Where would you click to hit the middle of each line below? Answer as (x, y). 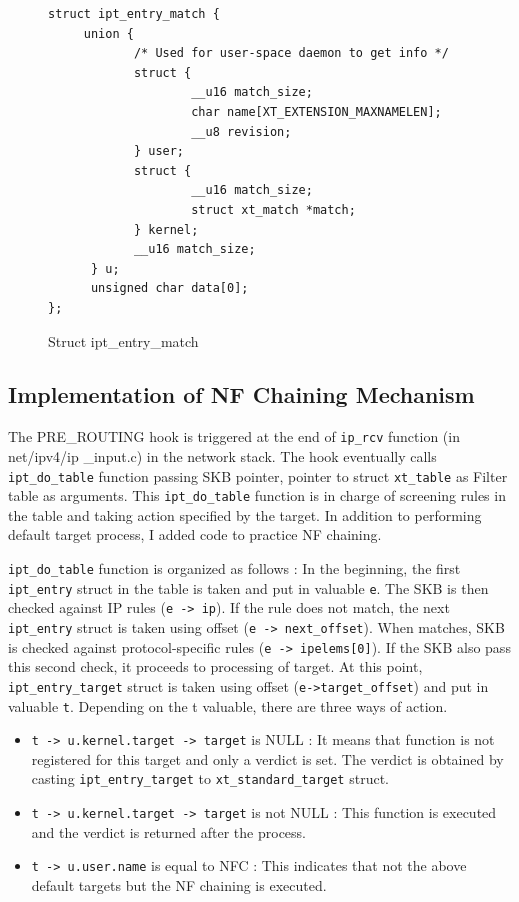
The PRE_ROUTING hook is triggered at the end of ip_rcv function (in (234, 436)
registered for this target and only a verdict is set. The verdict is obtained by (267, 758)
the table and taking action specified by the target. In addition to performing (245, 514)
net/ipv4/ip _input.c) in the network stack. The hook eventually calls (222, 455)
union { (108, 33)
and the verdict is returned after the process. (168, 831)
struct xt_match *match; (273, 209)
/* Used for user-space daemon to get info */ (291, 53)
